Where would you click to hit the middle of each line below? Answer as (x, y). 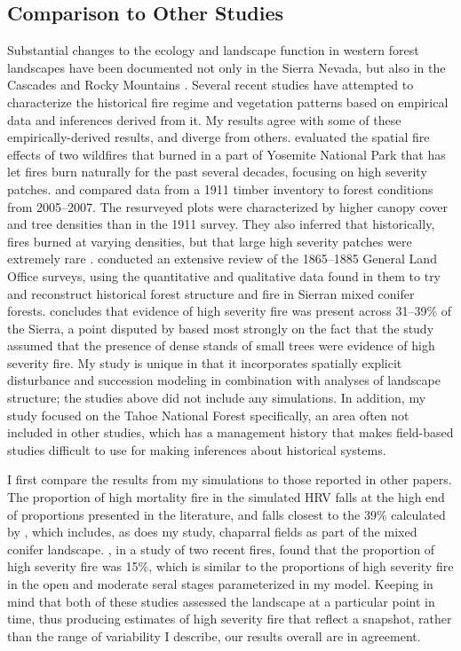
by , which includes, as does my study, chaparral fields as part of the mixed (212, 532)
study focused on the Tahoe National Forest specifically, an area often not (208, 415)
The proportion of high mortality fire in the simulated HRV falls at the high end (226, 497)
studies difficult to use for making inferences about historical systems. (197, 449)
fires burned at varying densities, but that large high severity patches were (210, 241)
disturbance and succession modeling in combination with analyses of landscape (224, 380)
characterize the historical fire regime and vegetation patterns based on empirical (228, 102)
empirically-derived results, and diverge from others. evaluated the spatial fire (219, 137)
